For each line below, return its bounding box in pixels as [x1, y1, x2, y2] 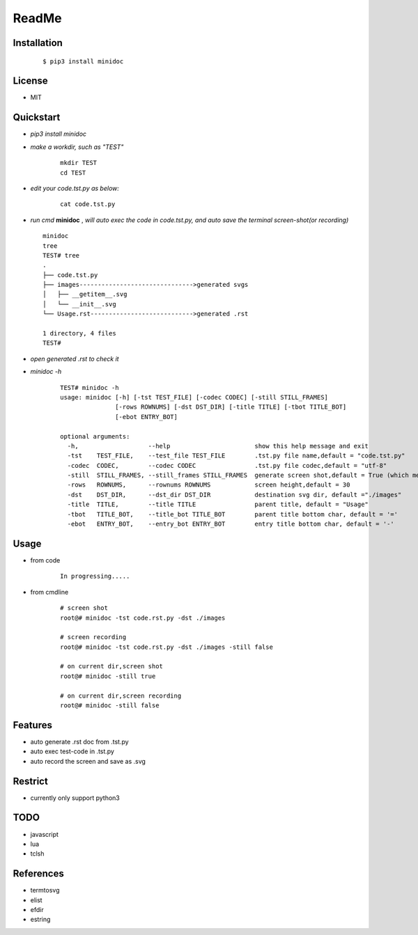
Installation [13, 37, 63, 49]
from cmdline [30, 588, 69, 596]
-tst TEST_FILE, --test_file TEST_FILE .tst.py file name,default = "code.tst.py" [67, 452, 405, 459]
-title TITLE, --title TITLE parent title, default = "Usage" [67, 501, 369, 508]
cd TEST [60, 168, 86, 177]
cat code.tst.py [60, 201, 116, 208]
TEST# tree [42, 251, 80, 259]
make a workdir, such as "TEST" [30, 143, 124, 151]
